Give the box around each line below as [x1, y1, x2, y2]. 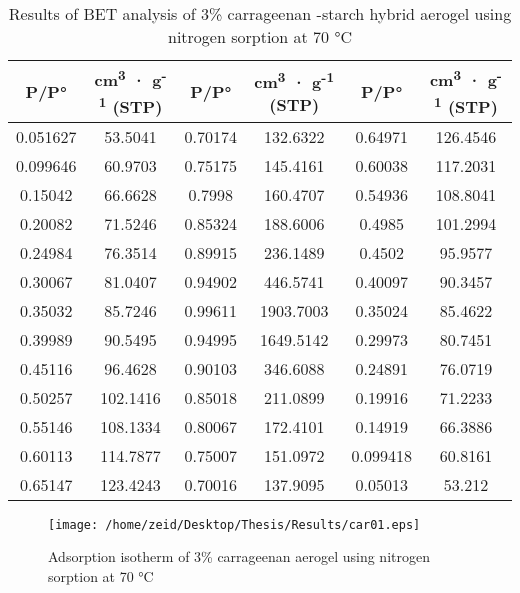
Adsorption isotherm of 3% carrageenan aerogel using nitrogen [48, 546, 430, 567]
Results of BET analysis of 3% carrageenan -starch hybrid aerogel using [8, 2, 512, 25]
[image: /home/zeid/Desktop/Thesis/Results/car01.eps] [48, 517, 421, 532]
